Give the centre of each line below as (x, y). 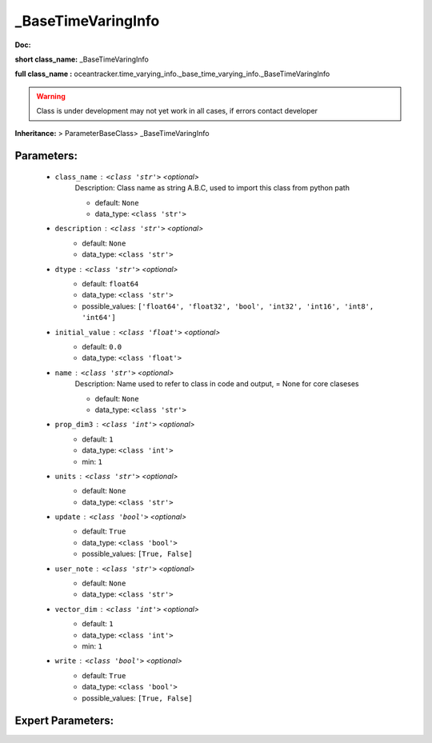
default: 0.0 (102, 346)
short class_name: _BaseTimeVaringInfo (82, 59)
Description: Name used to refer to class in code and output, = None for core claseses (217, 384)
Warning (51, 96)
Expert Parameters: (64, 721)
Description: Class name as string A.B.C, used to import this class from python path (212, 188)
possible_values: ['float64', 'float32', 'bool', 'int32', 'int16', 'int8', (228, 306)
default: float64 (110, 284)
